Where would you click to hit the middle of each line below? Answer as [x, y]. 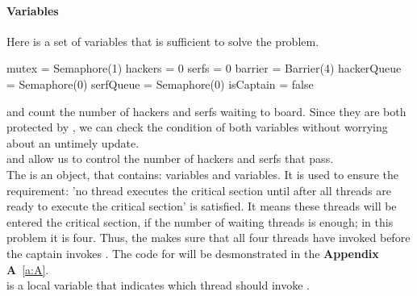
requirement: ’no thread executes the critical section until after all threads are [199, 190]
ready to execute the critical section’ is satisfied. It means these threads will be [202, 206]
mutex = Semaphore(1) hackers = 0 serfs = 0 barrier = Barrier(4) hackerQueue [204, 68]
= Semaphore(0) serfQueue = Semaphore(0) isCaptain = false [160, 83]
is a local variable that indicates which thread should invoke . [158, 285]
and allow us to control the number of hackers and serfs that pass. [170, 158]
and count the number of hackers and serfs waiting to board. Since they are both [206, 111]
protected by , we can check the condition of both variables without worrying [197, 127]
